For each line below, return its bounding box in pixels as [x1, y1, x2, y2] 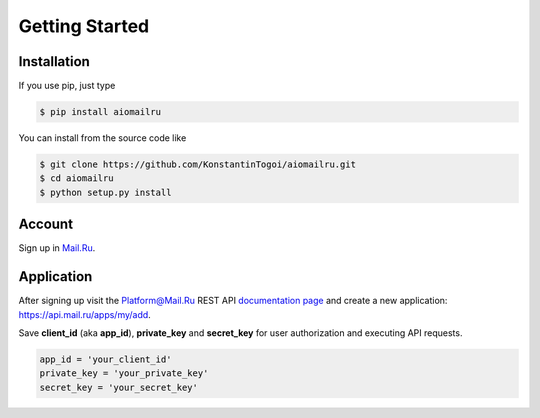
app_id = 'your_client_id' [39, 353, 172, 365]
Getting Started [18, 15, 150, 37]
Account [18, 216, 74, 233]
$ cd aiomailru [39, 173, 114, 184]
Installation [18, 53, 90, 70]
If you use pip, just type [18, 80, 116, 92]
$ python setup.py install [39, 186, 172, 198]
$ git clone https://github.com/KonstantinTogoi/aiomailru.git [39, 159, 357, 170]
